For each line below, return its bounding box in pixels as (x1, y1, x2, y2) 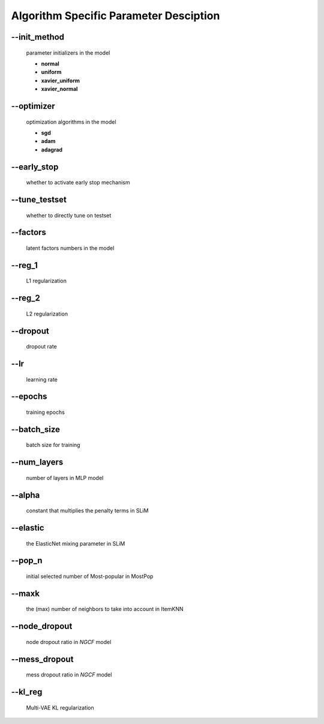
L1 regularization (26, 277, 67, 285)
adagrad (41, 146, 63, 153)
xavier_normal (41, 85, 78, 93)
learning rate (26, 376, 58, 383)
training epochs (26, 409, 65, 416)
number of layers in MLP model (26, 474, 104, 481)
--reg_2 (11, 293, 40, 303)
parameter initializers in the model (26, 49, 110, 56)
